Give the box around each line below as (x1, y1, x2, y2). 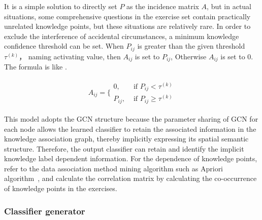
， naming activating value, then (19, 51, 121, 61)
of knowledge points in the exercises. (4, 183, 117, 194)
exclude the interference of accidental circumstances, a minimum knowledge (4, 30, 239, 41)
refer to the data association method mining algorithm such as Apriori (4, 163, 223, 173)
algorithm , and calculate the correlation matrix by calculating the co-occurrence (4, 173, 257, 184)
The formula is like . (4, 61, 67, 72)
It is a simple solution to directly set (4, 1, 117, 11)
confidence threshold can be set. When (4, 41, 124, 51)
